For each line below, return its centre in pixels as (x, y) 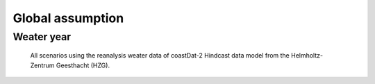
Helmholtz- (307, 56)
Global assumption (68, 18)
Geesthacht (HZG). (83, 65)
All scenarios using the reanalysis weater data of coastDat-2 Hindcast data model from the (160, 56)
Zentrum (42, 65)
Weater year (42, 37)
